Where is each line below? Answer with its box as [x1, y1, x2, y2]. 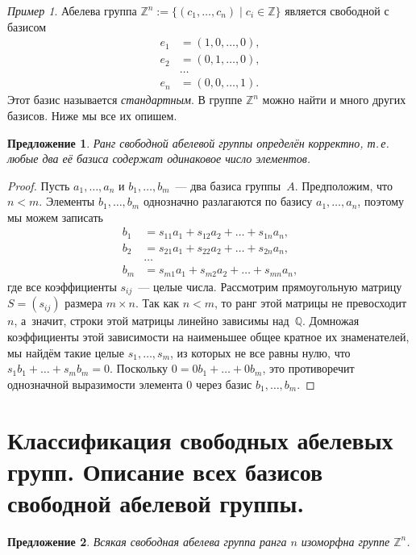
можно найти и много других [262, 91, 406, 108]
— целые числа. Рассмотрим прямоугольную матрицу [138, 277, 402, 294]
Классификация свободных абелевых [7, 423, 393, 456]
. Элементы [39, 193, 95, 210]
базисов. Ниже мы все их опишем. [7, 106, 177, 123]
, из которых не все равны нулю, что [170, 344, 351, 361]
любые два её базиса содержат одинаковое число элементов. [7, 150, 311, 167]
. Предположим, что [294, 177, 393, 194]
